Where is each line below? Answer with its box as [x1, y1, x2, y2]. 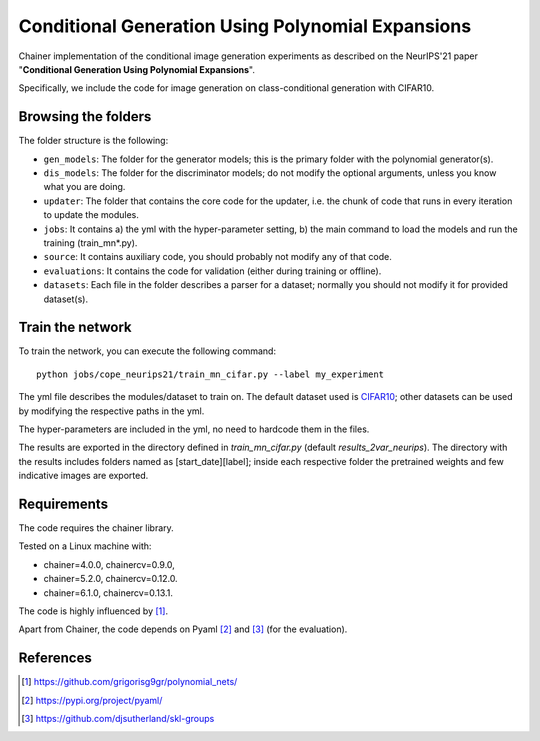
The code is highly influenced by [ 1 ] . [18, 605, 169, 617]
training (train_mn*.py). [43, 236, 138, 249]
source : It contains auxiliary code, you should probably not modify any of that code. [43, 251, 392, 263]
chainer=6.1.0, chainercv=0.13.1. [43, 586, 174, 599]
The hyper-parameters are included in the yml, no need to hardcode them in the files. [18, 423, 370, 435]
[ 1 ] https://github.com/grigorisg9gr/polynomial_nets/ [21, 676, 238, 688]
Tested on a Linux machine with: [18, 540, 152, 552]
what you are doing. [43, 181, 126, 193]
